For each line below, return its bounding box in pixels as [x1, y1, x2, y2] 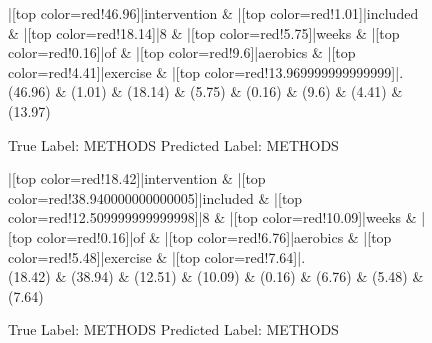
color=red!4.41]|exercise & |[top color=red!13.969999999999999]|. [8, 61, 404, 82]
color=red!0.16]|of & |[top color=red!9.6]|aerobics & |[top [8, 42, 356, 63]
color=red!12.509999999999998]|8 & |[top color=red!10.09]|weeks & [8, 207, 417, 228]
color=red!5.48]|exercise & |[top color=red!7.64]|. [8, 246, 306, 267]
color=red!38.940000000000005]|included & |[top [8, 187, 303, 208]
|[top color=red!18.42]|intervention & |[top [8, 168, 266, 189]
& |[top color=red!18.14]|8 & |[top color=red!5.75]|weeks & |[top [8, 22, 400, 43]
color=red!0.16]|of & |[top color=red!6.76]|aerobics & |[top [36, 226, 392, 247]
